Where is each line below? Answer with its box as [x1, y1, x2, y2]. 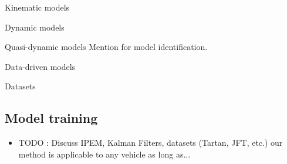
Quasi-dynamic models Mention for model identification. [5, 41, 208, 53]
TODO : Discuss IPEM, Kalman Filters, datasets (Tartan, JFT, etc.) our [18, 136, 283, 149]
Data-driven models [5, 60, 76, 72]
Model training [5, 109, 98, 127]
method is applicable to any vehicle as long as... [18, 148, 191, 160]
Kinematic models [5, 1, 70, 13]
